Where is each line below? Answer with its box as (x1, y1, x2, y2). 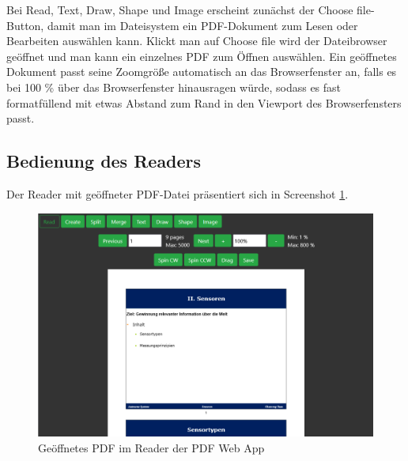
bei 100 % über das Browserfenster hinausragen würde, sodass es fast (6, 78, 342, 95)
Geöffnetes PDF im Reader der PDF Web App (38, 439, 265, 455)
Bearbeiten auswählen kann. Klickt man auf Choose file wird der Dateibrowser (6, 32, 387, 49)
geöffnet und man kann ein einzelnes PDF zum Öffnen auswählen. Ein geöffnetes (6, 47, 397, 64)
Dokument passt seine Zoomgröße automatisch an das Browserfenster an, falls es (6, 63, 397, 80)
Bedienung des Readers (6, 149, 202, 173)
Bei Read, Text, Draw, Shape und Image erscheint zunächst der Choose (6, 2, 353, 17)
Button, (6, 17, 44, 33)
